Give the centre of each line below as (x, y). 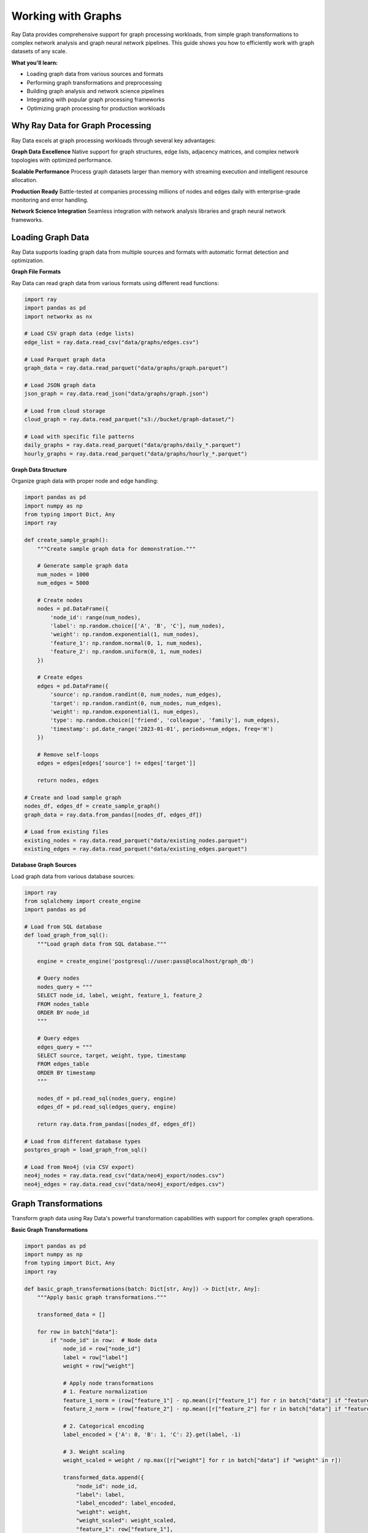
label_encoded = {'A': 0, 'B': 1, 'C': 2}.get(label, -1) (152, 1435)
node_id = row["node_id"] (102, 1349)
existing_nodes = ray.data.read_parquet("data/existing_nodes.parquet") (136, 840)
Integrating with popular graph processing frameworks (96, 100)
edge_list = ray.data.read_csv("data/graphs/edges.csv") (112, 342)
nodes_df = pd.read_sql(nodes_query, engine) (107, 1098)
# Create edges (60, 677)
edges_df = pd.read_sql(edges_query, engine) (107, 1107)
